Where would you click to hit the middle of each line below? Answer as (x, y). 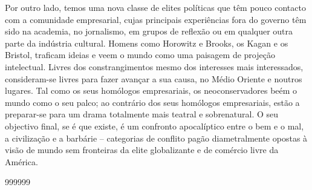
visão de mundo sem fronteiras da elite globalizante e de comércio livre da (142, 150)
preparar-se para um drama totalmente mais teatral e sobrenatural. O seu (142, 114)
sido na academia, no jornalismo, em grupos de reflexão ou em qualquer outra (149, 31)
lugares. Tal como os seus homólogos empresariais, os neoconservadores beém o (151, 90)
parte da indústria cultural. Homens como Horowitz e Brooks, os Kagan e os (147, 43)
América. (21, 161)
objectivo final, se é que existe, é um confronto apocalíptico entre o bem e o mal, (154, 126)
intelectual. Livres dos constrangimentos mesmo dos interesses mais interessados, (154, 66)
